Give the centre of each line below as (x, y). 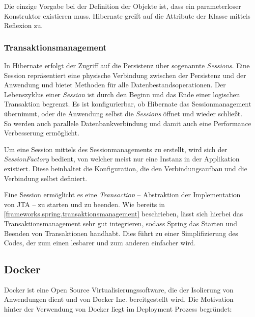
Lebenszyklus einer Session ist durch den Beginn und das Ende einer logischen (122, 94)
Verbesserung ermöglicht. (42, 133)
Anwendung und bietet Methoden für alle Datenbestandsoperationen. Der (115, 85)
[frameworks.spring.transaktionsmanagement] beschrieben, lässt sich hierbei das (124, 214)
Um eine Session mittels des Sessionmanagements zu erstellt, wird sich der (116, 149)
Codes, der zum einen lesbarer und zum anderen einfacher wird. (100, 243)
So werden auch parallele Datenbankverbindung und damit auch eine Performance (128, 123)
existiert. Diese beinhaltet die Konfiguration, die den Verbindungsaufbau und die (126, 168)
